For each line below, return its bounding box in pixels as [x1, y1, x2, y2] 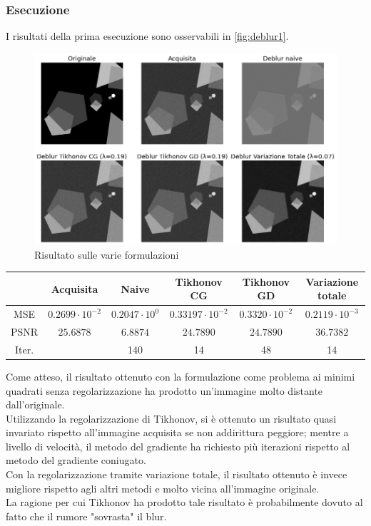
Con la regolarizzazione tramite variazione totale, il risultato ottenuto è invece [6, 467, 347, 482]
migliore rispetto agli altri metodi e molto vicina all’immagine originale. [6, 480, 320, 495]
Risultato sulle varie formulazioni [34, 247, 179, 262]
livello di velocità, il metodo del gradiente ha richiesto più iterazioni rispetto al [6, 438, 350, 453]
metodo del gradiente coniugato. [6, 453, 146, 468]
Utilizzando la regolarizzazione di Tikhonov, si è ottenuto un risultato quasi [6, 411, 337, 426]
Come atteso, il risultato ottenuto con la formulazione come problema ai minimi [6, 368, 355, 383]
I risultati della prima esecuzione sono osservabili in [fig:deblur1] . [6, 29, 289, 43]
